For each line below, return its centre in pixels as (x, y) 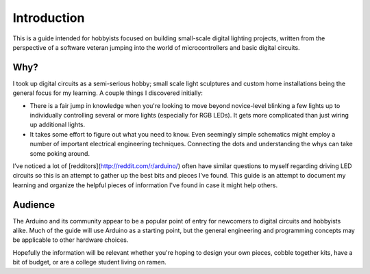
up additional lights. (58, 125)
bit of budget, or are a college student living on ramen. (90, 262)
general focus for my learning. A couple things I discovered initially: (108, 93)
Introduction (49, 18)
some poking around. (60, 153)
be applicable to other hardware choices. (71, 240)
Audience (34, 205)
